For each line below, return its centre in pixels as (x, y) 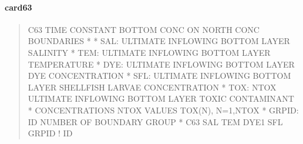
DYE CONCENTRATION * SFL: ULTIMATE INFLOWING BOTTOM (159, 76)
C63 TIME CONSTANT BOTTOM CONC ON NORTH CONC (144, 29)
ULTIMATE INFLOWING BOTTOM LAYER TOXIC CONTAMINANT (161, 98)
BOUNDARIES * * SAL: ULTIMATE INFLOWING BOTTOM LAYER (159, 41)
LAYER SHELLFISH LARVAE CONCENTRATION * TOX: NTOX (152, 87)
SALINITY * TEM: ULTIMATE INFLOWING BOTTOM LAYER (149, 52)
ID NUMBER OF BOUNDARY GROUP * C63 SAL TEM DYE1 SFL (155, 121)
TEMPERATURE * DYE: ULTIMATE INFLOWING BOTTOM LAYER (161, 64)
